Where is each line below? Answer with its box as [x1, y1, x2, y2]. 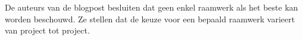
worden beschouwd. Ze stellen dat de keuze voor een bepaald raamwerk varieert [5, 12, 295, 25]
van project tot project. [5, 24, 90, 36]
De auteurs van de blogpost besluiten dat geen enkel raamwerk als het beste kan [5, 1, 298, 13]
